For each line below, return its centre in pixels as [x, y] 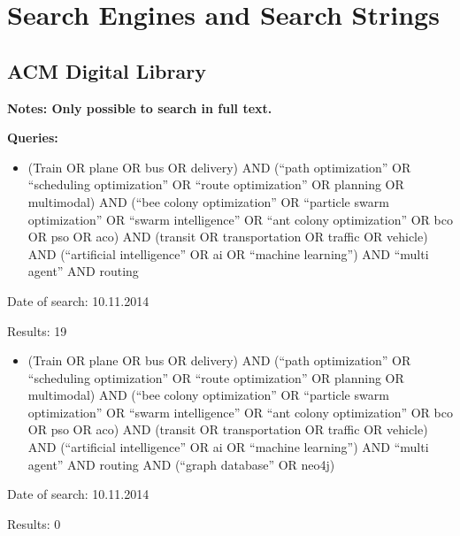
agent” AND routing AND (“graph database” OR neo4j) [181, 464]
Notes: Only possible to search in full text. [140, 107]
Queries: [33, 138]
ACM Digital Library [107, 70]
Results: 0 [34, 523]
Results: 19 [37, 330]
